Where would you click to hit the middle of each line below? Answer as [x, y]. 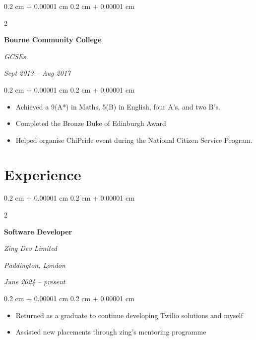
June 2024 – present [35, 282]
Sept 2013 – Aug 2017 [37, 73]
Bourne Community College [53, 40]
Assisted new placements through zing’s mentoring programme [111, 332]
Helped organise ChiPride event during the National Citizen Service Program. [134, 140]
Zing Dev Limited [31, 248]
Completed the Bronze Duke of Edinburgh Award [91, 123]
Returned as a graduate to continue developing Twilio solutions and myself [129, 315]
